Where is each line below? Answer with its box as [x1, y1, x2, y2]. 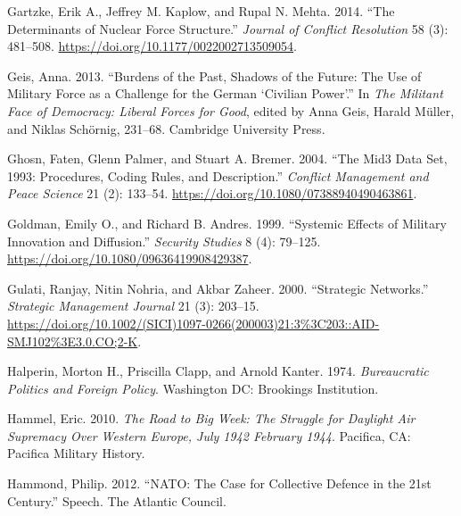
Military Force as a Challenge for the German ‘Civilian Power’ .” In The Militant [7, 84, 443, 103]
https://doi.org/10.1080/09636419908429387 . [7, 249, 252, 268]
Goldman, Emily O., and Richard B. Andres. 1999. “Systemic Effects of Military [7, 213, 447, 232]
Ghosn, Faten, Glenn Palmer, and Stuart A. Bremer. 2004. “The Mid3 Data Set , [7, 149, 448, 168]
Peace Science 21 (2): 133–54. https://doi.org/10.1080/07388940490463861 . [7, 184, 417, 203]
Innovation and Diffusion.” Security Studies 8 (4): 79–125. [7, 231, 321, 250]
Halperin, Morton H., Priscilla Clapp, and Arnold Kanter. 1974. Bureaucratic [7, 362, 429, 380]
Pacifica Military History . [7, 444, 145, 462]
